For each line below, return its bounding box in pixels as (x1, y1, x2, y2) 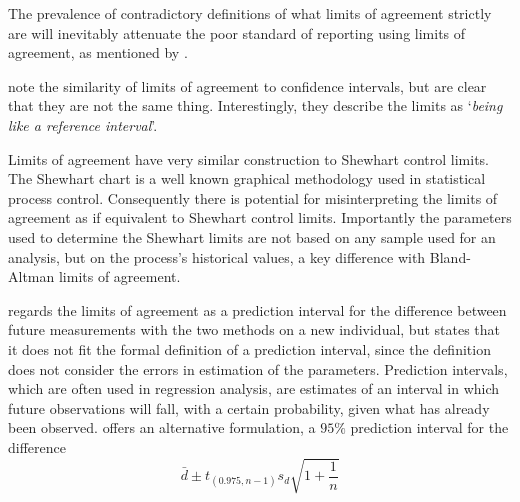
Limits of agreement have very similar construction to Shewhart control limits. (8, 148, 489, 169)
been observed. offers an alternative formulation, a (8, 417, 316, 438)
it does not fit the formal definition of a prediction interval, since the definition (8, 338, 491, 359)
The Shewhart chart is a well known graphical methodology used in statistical (8, 168, 486, 189)
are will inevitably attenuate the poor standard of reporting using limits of (8, 22, 466, 43)
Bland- (429, 246, 471, 267)
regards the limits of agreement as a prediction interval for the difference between (8, 299, 507, 320)
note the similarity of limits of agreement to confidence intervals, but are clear (8, 75, 487, 96)
